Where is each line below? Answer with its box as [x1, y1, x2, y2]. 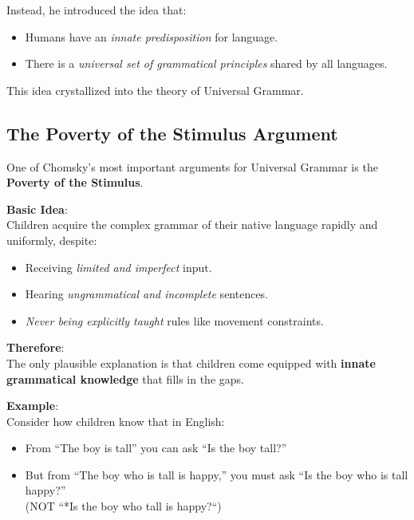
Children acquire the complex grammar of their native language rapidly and [6, 216, 378, 233]
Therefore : [6, 339, 65, 356]
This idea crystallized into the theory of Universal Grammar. [6, 81, 304, 98]
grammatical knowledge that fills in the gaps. [6, 370, 244, 387]
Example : [6, 397, 59, 414]
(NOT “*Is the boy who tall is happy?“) [25, 498, 222, 514]
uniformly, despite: [6, 231, 97, 248]
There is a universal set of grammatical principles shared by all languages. [25, 55, 388, 72]
